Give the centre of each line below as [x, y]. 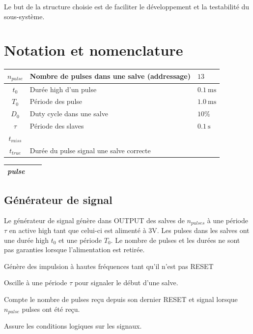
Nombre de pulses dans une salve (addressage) [110, 76]
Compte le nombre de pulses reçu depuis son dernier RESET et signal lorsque [121, 299]
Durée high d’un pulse [63, 89]
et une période [80, 240]
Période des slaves [57, 126]
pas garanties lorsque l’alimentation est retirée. [74, 250]
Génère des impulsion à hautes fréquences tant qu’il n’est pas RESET [109, 266]
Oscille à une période [36, 283]
